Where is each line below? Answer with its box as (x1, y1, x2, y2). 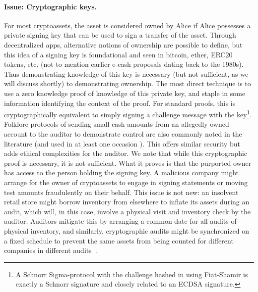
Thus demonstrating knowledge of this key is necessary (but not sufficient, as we (4, 68, 249, 79)
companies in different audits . (4, 245, 97, 255)
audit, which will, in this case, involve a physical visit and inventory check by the (4, 206, 251, 216)
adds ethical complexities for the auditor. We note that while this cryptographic (4, 148, 248, 158)
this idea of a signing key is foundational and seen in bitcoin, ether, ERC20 (4, 49, 233, 59)
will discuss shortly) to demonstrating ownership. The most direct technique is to (4, 78, 251, 89)
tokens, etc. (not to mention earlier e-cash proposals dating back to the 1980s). (4, 59, 244, 69)
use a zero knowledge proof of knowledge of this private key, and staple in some (4, 88, 246, 98)
